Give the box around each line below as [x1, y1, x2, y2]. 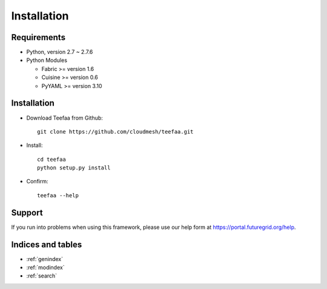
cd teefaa [37, 155, 66, 163]
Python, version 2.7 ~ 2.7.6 [26, 49, 93, 56]
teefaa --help [37, 192, 79, 199]
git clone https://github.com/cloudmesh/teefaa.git [37, 128, 194, 135]
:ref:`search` [26, 272, 58, 279]
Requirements [11, 32, 66, 42]
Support [11, 207, 43, 218]
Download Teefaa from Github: [26, 114, 103, 121]
